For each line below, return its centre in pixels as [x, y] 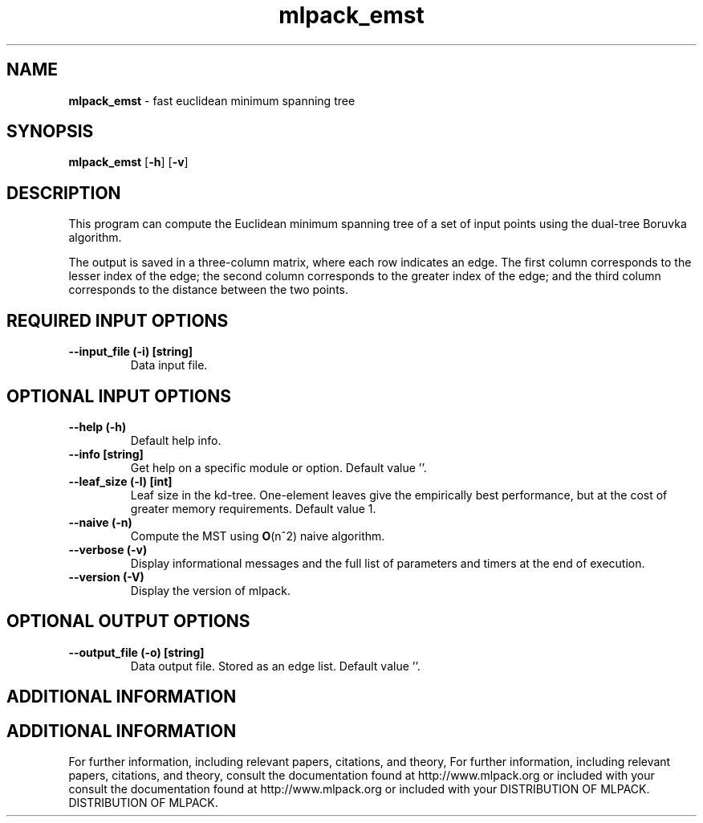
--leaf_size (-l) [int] [120, 481]
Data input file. [169, 365]
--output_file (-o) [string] [136, 652]
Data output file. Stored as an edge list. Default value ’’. [275, 666]
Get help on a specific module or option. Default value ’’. [278, 467]
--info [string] [106, 454]
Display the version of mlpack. [210, 590]
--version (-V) [106, 577]
